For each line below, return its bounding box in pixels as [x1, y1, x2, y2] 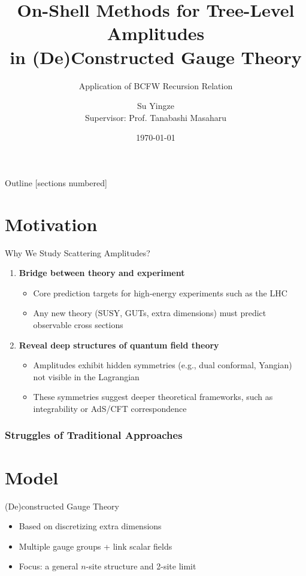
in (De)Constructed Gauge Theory [10, 44, 302, 69]
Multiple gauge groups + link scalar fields [19, 539, 172, 552]
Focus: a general [19, 560, 78, 572]
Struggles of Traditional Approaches [5, 428, 183, 442]
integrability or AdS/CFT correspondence [33, 402, 187, 414]
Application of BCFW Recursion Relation [78, 79, 233, 92]
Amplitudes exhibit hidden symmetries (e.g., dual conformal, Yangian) [33, 359, 292, 371]
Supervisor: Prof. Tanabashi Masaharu [85, 111, 226, 123]
